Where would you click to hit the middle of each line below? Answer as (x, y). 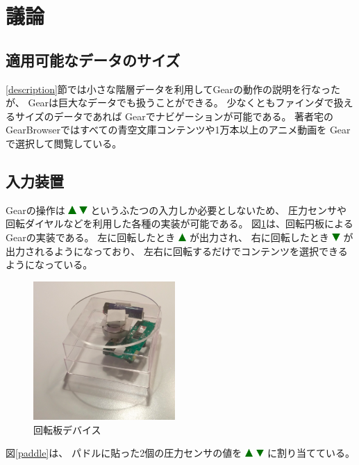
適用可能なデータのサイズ (93, 59)
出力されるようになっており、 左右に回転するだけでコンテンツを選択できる (177, 251)
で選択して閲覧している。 (64, 143)
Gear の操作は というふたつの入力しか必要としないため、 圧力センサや (176, 210)
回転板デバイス (67, 429)
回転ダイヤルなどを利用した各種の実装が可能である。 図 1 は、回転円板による (179, 223)
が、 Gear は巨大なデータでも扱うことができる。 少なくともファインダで (170, 103)
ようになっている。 (49, 264)
